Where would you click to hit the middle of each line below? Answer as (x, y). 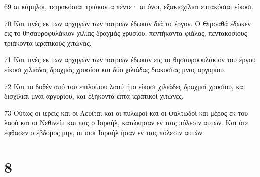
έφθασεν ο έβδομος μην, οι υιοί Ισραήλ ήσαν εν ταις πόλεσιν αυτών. (104, 132)
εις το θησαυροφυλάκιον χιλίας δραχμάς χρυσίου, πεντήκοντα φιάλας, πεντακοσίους (126, 33)
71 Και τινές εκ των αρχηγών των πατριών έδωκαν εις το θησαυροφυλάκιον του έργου (130, 59)
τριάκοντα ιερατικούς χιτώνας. (48, 42)
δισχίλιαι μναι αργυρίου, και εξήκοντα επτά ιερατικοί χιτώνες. (94, 96)
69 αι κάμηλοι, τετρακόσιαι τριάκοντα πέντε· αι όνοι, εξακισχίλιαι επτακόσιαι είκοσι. (129, 6)
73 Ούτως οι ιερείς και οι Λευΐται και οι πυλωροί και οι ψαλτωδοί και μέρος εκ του (126, 113)
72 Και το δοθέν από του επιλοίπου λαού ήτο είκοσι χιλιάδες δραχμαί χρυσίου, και (125, 86)
